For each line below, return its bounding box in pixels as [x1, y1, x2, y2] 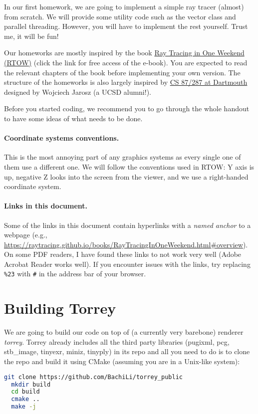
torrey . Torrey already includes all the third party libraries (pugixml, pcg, [4, 336, 230, 347]
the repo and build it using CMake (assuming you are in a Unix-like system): [4, 356, 240, 367]
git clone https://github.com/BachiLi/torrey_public [4, 373, 183, 381]
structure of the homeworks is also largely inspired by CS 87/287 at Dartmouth [4, 77, 248, 87]
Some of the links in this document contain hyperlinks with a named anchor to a [4, 219, 251, 230]
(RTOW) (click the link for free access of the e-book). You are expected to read [4, 57, 248, 67]
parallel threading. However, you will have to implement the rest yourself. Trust [4, 21, 248, 31]
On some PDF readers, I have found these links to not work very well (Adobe [4, 249, 242, 259]
